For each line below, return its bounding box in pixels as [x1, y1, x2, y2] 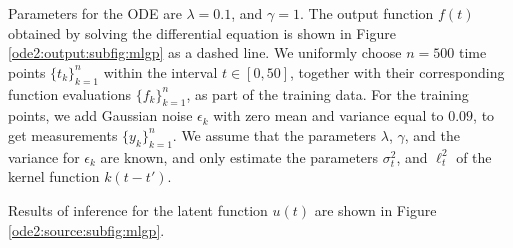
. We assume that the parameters [172, 124, 377, 145]
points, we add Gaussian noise [8, 105, 193, 126]
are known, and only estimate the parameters [100, 146, 379, 167]
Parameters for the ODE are [8, 3, 182, 23]
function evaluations [8, 83, 131, 104]
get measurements [8, 124, 118, 145]
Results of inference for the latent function [8, 199, 268, 220]
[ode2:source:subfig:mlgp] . [8, 219, 165, 240]
